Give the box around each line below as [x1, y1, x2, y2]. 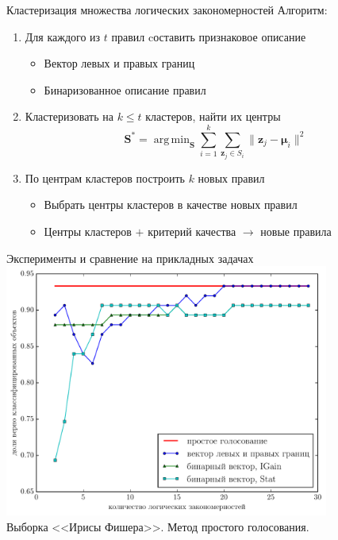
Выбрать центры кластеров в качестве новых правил [44, 196, 298, 213]
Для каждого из [25, 28, 101, 44]
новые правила [260, 222, 332, 239]
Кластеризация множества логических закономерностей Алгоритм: [6, 2, 328, 17]
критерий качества [148, 222, 236, 239]
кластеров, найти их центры [145, 108, 281, 125]
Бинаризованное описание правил [44, 81, 206, 98]
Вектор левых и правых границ [44, 55, 195, 71]
